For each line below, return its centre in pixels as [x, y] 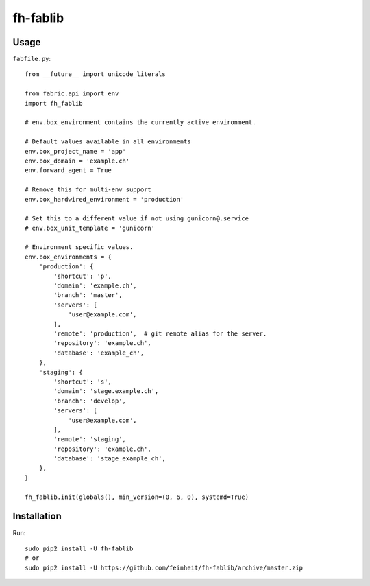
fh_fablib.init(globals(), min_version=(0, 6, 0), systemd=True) [137, 497]
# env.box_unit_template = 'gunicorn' [90, 228]
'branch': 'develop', [90, 401]
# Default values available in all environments [108, 142]
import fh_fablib [54, 103]
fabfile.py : [32, 59]
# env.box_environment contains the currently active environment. [140, 122]
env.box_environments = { [69, 257]
